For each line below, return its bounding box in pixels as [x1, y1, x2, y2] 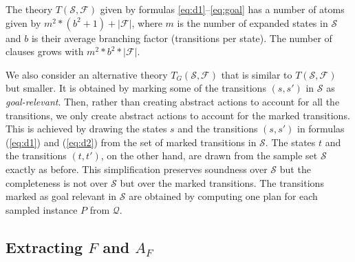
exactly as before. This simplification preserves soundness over [6, 161, 268, 176]
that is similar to [221, 67, 292, 81]
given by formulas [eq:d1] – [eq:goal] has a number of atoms [100, 2, 345, 16]
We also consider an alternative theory [6, 67, 168, 81]
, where [131, 15, 162, 30]
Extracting [6, 236, 83, 257]
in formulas [297, 121, 345, 136]
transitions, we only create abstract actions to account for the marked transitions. [6, 108, 350, 122]
